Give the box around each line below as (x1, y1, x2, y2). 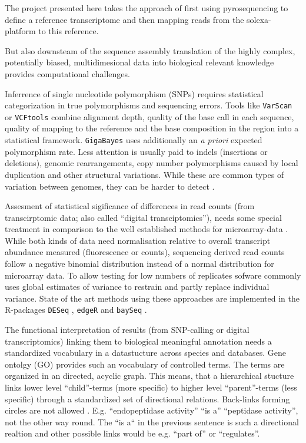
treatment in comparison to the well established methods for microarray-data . (5, 223, 288, 235)
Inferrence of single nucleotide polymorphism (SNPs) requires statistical (5, 87, 264, 100)
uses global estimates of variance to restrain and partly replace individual (5, 280, 270, 293)
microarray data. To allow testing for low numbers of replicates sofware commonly (5, 269, 301, 281)
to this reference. (38, 25, 99, 37)
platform (5, 25, 36, 37)
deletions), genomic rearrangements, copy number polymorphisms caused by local (5, 157, 298, 169)
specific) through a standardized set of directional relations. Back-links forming (5, 392, 290, 405)
